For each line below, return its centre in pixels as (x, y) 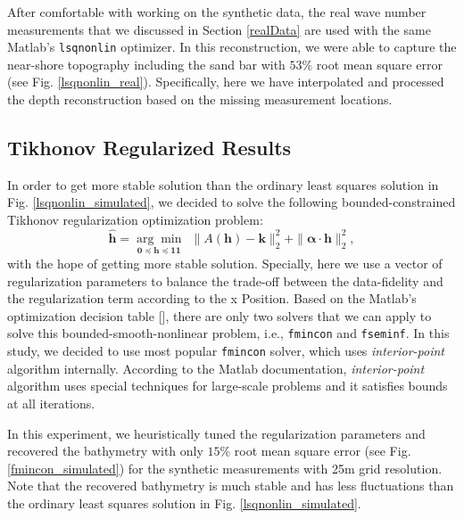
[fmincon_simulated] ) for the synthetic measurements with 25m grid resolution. (225, 468)
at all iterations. (51, 403)
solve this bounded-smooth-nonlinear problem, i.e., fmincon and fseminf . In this (228, 333)
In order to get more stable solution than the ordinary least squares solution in (223, 184)
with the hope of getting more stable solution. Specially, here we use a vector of (225, 264)
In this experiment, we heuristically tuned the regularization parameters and (216, 433)
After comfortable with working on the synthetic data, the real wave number (217, 12)
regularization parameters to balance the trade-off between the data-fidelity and (225, 280)
